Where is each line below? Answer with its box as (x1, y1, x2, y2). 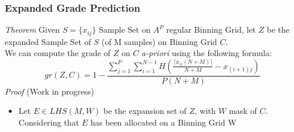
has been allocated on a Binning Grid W (90, 116, 236, 128)
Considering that (18, 116, 79, 128)
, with (194, 105, 216, 117)
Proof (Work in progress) (5, 85, 94, 97)
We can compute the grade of (5, 47, 111, 59)
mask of (229, 105, 257, 117)
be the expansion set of (103, 105, 187, 117)
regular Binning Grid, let (166, 23, 256, 36)
